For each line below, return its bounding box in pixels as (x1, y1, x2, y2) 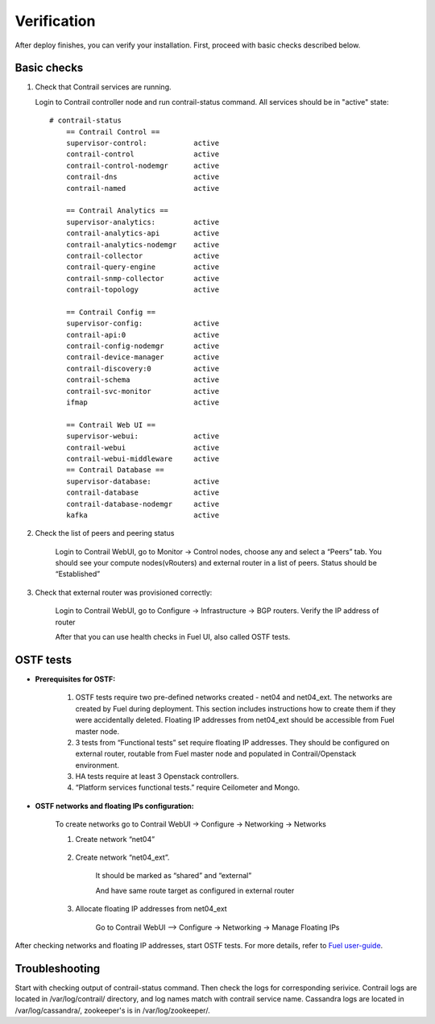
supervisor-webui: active (65, 432, 220, 441)
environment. (75, 760, 120, 769)
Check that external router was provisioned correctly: (35, 587, 213, 597)
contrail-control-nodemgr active (65, 161, 220, 170)
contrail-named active (65, 184, 220, 193)
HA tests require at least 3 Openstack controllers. (75, 772, 239, 781)
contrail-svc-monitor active (65, 387, 220, 396)
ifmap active (65, 398, 220, 407)
